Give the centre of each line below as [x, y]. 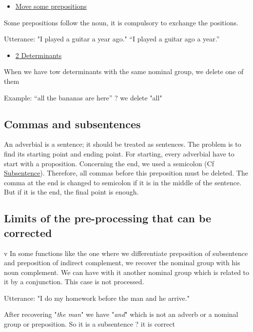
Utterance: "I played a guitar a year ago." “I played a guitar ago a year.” [112, 39]
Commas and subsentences [72, 124]
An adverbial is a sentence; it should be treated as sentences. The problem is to [123, 144]
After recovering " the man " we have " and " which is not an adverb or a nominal [121, 314]
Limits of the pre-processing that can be [108, 218]
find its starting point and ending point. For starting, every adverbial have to [119, 153]
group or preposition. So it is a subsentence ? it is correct [89, 324]
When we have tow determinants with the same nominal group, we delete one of [124, 71]
